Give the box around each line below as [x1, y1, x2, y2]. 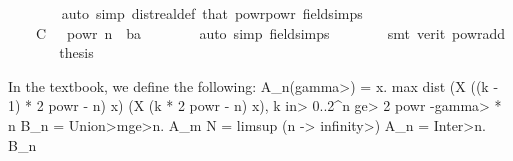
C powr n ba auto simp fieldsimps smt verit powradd [35, 22, 506, 43]
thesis [59, 42, 94, 63]
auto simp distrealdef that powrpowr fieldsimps [61, 3, 363, 23]
